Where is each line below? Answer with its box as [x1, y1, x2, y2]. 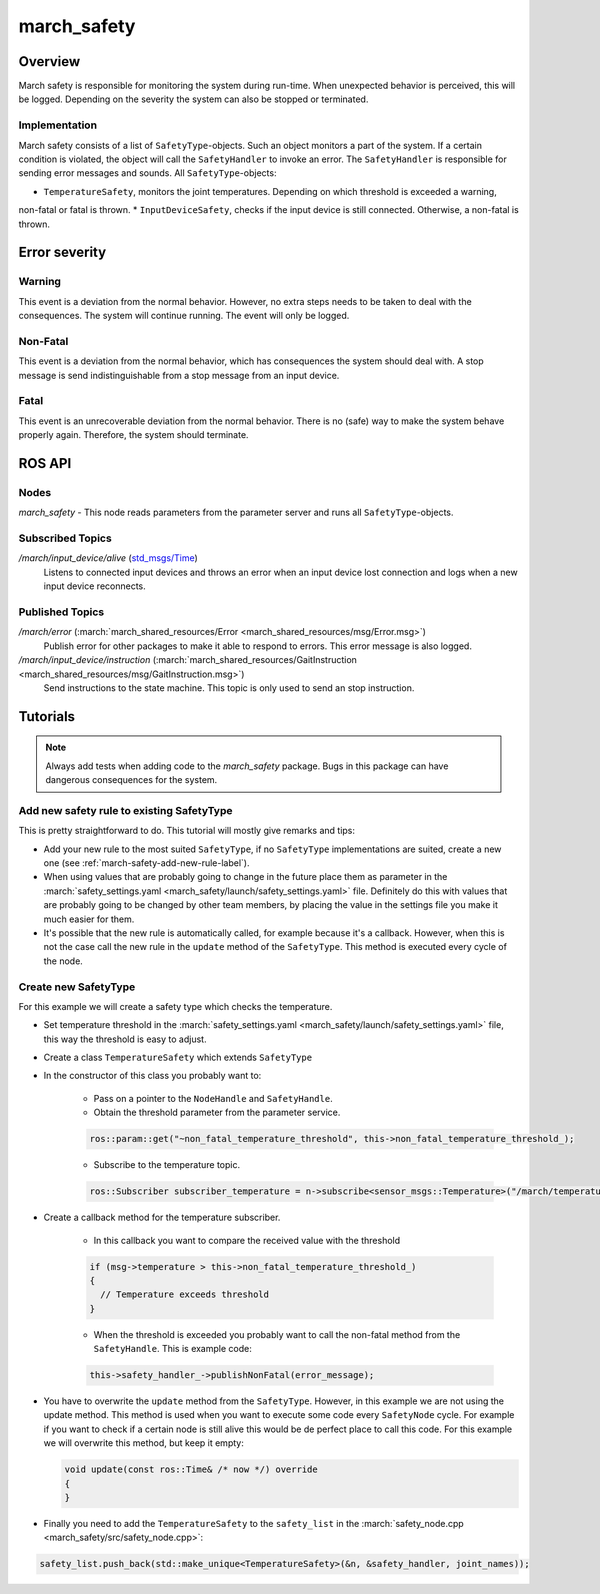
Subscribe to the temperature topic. [93, 1159, 240, 1171]
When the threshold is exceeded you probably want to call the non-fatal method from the [93, 1328, 461, 1340]
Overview [18, 53, 81, 70]
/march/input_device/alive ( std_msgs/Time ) [18, 552, 199, 564]
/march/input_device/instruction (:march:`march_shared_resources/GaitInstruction [18, 654, 357, 666]
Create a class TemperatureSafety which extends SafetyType [43, 1051, 313, 1064]
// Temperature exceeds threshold [100, 1289, 270, 1300]
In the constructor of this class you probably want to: [43, 1070, 262, 1082]
